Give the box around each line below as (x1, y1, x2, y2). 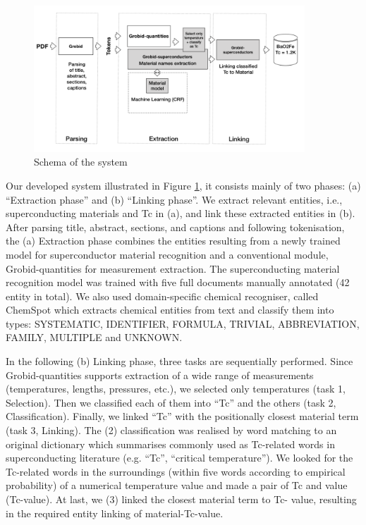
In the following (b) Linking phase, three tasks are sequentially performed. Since (6, 354, 353, 369)
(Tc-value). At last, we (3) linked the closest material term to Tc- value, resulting (6, 492, 357, 506)
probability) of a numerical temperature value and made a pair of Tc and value (6, 478, 348, 493)
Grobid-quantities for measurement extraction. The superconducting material (6, 261, 340, 276)
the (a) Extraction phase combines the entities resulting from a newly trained (6, 233, 341, 248)
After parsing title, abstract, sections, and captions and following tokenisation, (6, 219, 345, 234)
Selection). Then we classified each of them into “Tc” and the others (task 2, (6, 395, 336, 409)
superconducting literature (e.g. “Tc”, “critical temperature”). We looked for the (6, 450, 353, 465)
